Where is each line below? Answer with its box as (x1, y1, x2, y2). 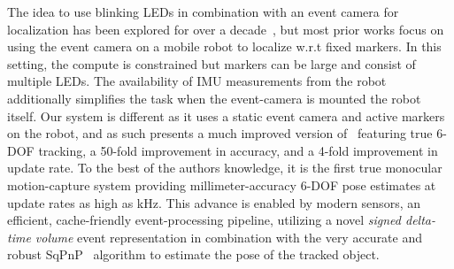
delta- (405, 211, 435, 229)
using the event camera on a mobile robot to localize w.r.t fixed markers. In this (7, 37, 442, 56)
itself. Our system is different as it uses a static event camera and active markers (7, 106, 445, 125)
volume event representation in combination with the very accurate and (35, 227, 423, 246)
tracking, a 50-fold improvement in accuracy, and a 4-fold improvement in (38, 141, 438, 159)
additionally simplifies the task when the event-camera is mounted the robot (7, 88, 421, 107)
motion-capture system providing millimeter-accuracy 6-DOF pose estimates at (7, 175, 436, 194)
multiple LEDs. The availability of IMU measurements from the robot (7, 72, 387, 90)
